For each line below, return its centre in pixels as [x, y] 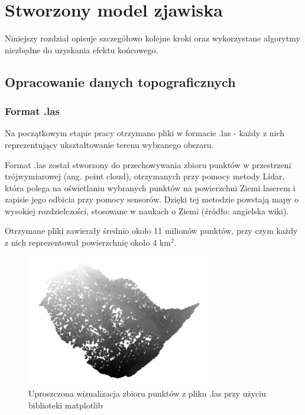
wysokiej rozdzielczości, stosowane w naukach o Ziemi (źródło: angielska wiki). [147, 210]
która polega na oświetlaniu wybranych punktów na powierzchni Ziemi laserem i [150, 187]
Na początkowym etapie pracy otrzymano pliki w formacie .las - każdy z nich [145, 133]
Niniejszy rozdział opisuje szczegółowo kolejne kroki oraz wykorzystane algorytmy [152, 38]
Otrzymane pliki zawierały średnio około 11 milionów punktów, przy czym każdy [151, 231]
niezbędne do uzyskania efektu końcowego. [82, 49]
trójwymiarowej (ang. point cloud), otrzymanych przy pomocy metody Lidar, [145, 176]
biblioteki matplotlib [66, 405]
